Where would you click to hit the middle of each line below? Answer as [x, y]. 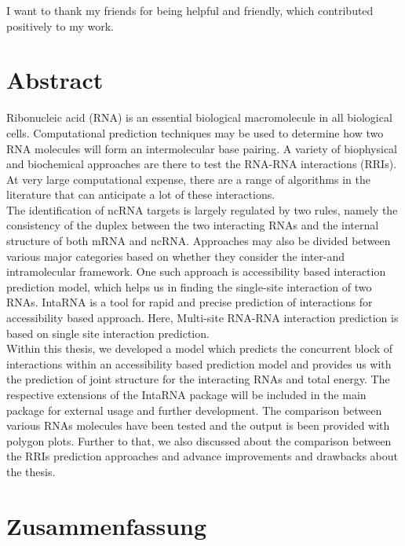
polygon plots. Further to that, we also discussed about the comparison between [199, 440]
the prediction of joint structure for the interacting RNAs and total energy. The [198, 379]
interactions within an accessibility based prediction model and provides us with [199, 363]
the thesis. [31, 471]
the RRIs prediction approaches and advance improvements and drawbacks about [202, 456]
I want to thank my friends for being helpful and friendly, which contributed [190, 10]
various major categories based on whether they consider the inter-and [176, 256]
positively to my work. [60, 26]
